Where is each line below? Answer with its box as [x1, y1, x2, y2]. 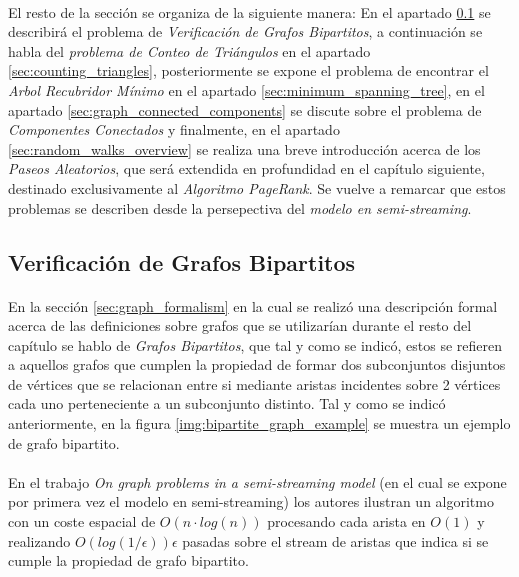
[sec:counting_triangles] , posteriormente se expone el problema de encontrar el [8, 60, 489, 81]
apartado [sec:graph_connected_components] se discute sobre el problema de [8, 99, 482, 120]
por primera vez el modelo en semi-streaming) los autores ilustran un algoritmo [8, 491, 494, 512]
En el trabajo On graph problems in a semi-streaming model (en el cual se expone [8, 471, 507, 492]
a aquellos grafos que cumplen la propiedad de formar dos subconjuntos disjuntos [8, 354, 506, 375]
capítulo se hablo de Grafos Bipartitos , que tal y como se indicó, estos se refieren [8, 334, 503, 355]
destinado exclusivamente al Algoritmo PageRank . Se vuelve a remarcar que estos [8, 177, 506, 198]
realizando [8, 530, 71, 551]
